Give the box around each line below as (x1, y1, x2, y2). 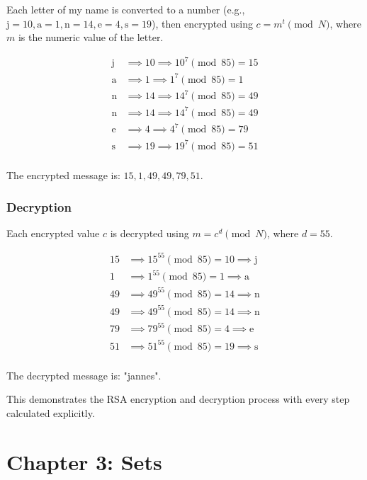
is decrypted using (110, 225, 189, 240)
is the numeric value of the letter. (18, 30, 164, 45)
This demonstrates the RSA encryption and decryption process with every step (6, 392, 350, 406)
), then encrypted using (152, 16, 253, 30)
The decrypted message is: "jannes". (6, 367, 162, 382)
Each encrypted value (6, 225, 100, 240)
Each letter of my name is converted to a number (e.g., (6, 2, 245, 16)
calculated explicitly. (6, 405, 95, 420)
